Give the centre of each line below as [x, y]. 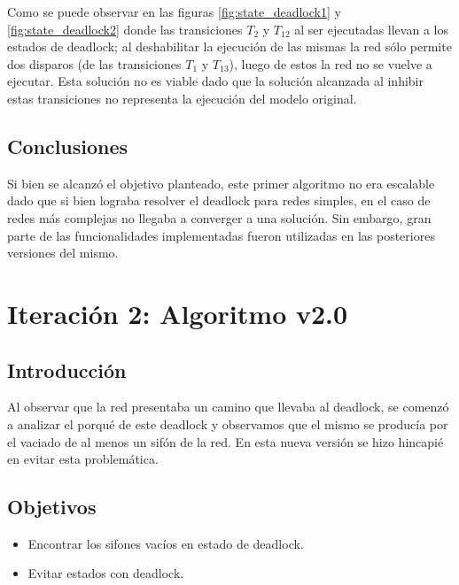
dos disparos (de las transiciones [94, 63]
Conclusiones [68, 146]
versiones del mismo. [63, 253]
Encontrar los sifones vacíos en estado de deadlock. [166, 543]
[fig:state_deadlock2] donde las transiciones [125, 29]
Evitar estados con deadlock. [106, 573]
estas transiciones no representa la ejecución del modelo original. [182, 98]
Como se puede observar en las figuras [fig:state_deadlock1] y [174, 12]
